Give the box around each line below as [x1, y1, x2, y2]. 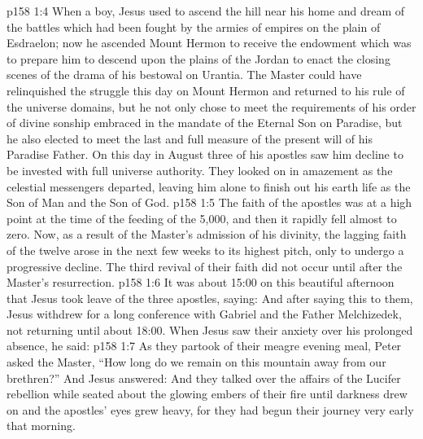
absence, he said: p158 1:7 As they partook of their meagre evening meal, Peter [7, 337, 402, 354]
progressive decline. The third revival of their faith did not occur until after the [7, 257, 403, 274]
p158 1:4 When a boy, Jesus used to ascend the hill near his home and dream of [7, 2, 405, 19]
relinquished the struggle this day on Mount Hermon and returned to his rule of [7, 81, 405, 99]
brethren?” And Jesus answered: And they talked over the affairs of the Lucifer [7, 369, 401, 386]
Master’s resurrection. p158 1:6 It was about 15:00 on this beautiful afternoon [7, 274, 395, 291]
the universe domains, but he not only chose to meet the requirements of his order [7, 98, 416, 115]
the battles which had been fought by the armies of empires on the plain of [7, 18, 381, 35]
